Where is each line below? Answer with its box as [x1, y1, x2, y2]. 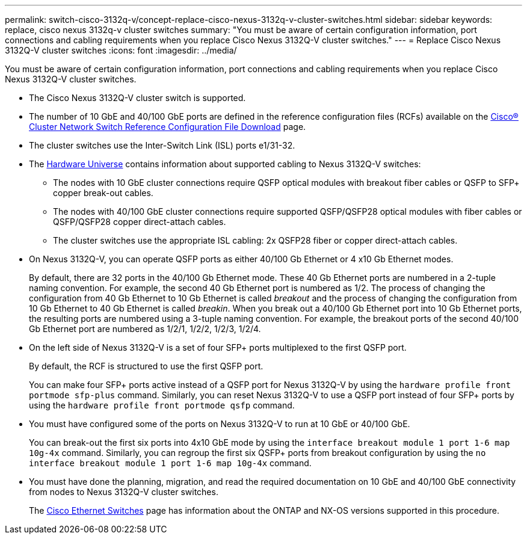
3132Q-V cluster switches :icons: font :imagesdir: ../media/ [5, 45, 237, 55]
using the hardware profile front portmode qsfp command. [29, 400, 295, 410]
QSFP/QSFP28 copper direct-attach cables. [53, 217, 226, 227]
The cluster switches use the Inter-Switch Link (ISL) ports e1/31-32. [29, 140, 295, 150]
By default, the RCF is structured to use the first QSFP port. [29, 361, 263, 371]
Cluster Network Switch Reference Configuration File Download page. [29, 122, 306, 132]
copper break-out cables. [53, 188, 153, 198]
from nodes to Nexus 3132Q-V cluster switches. [29, 487, 218, 497]
